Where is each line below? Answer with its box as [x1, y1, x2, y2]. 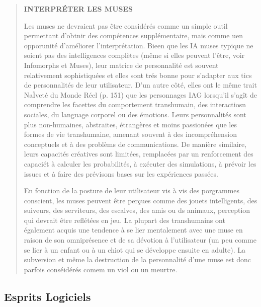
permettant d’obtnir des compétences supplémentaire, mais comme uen [24, 30, 243, 41]
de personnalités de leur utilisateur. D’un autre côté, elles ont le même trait [24, 80, 257, 90]
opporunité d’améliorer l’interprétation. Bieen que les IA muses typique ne [24, 40, 253, 50]
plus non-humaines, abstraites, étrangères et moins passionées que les [24, 119, 237, 129]
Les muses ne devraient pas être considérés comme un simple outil [24, 20, 228, 31]
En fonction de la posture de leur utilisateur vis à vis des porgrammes [24, 185, 240, 196]
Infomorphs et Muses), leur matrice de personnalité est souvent [24, 59, 219, 70]
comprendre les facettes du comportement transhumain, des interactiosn [24, 99, 246, 110]
